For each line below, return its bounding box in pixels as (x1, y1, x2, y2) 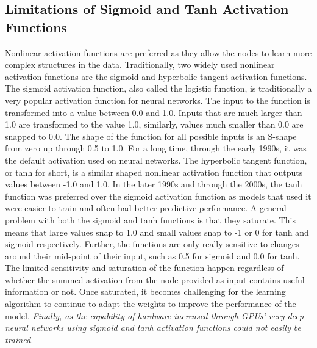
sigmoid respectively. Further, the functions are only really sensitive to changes (5, 237, 299, 250)
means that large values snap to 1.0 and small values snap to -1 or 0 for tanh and (5, 225, 309, 238)
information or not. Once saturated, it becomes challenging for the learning (5, 285, 286, 298)
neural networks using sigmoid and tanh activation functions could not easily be (5, 321, 301, 334)
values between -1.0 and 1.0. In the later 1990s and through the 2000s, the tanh (5, 178, 302, 190)
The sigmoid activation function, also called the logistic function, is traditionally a (5, 82, 312, 95)
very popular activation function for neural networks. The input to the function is (5, 93, 310, 106)
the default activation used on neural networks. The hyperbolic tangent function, (5, 153, 307, 166)
